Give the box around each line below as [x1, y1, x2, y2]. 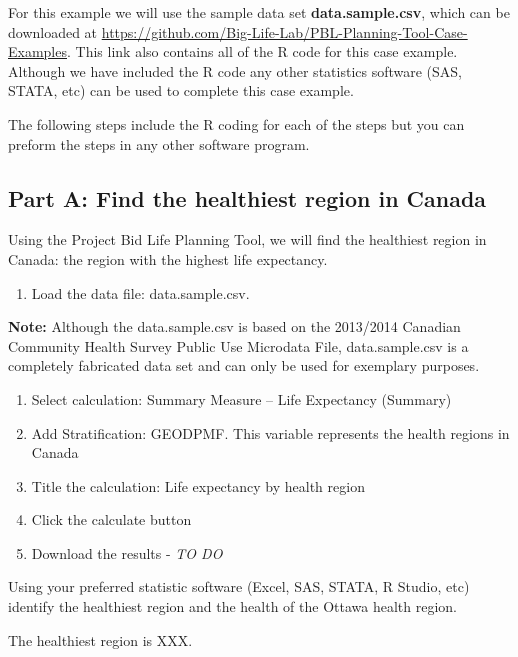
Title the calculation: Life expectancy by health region [31, 475, 365, 496]
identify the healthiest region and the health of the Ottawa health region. [8, 596, 457, 617]
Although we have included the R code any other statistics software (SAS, [8, 60, 463, 81]
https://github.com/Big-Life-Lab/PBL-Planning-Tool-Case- [101, 21, 468, 42]
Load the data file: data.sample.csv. [31, 282, 250, 303]
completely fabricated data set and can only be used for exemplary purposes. [8, 355, 480, 376]
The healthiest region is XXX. [8, 629, 193, 650]
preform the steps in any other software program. [8, 133, 310, 154]
